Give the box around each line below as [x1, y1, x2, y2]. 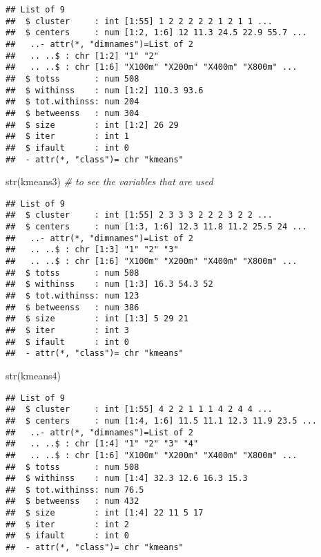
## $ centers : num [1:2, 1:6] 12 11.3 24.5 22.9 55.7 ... [6, 28, 307, 38]
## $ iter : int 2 [6, 519, 129, 529]
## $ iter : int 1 [6, 131, 129, 142]
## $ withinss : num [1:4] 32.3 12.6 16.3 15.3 [6, 473, 248, 484]
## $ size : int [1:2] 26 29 [6, 120, 179, 130]
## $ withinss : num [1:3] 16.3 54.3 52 [6, 279, 213, 290]
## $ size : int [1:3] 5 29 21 [6, 314, 188, 324]
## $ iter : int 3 [6, 325, 129, 335]
